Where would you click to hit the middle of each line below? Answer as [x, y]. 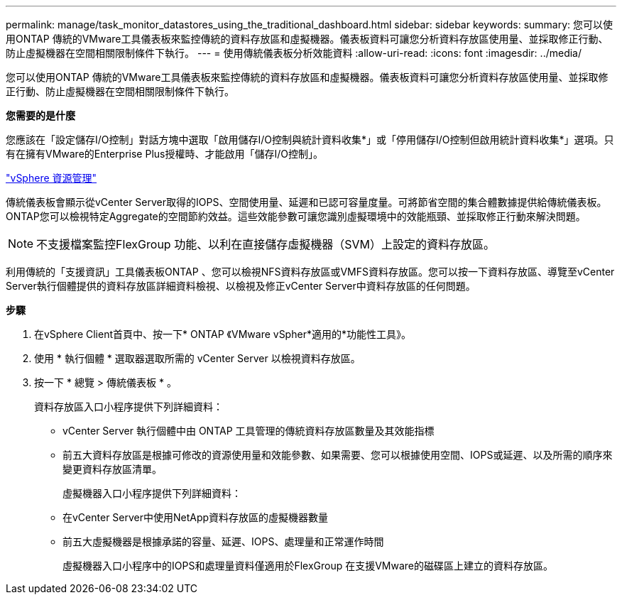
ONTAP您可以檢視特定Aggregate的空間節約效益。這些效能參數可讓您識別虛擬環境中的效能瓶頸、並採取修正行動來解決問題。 [296, 216]
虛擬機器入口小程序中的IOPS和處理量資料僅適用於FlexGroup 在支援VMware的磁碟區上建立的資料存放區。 [308, 566]
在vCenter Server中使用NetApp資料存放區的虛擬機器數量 [196, 517]
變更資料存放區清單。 [112, 469]
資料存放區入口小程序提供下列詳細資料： [129, 407]
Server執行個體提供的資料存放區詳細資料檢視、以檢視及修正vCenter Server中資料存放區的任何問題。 [241, 286]
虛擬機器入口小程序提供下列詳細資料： [152, 493]
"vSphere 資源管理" [51, 178]
